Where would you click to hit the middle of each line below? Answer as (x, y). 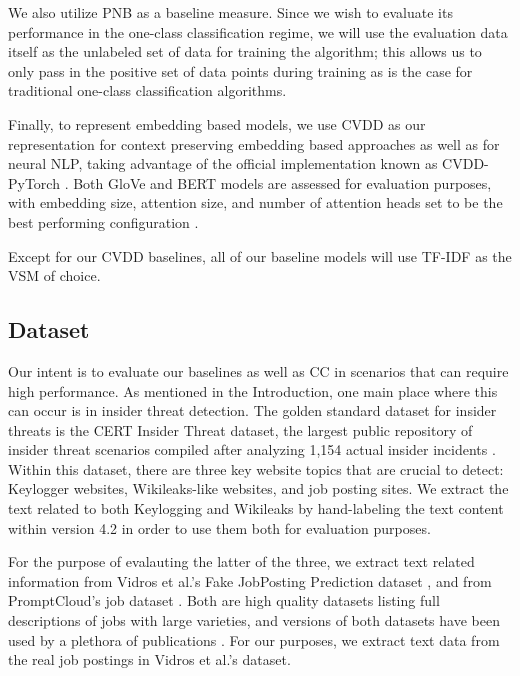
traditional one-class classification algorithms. (147, 90)
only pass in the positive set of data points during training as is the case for (240, 70)
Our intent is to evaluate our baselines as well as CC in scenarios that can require (258, 370)
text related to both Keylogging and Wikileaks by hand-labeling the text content (256, 508)
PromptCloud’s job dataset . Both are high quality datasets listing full (224, 600)
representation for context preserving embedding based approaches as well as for (254, 143)
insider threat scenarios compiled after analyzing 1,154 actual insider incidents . (252, 449)
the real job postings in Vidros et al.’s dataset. (149, 659)
